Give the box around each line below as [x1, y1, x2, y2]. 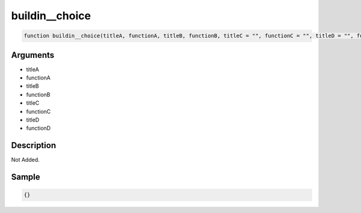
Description [11, 140, 57, 150]
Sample [11, 172, 40, 182]
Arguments [11, 50, 55, 60]
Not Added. [11, 156, 40, 164]
